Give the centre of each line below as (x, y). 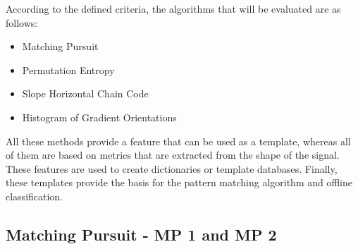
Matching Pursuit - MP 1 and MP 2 (141, 234)
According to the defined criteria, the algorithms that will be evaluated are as (173, 8)
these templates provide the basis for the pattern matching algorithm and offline (179, 182)
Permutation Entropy (68, 69)
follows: (22, 22)
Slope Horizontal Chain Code (85, 93)
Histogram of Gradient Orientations (99, 117)
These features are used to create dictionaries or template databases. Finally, (172, 168)
